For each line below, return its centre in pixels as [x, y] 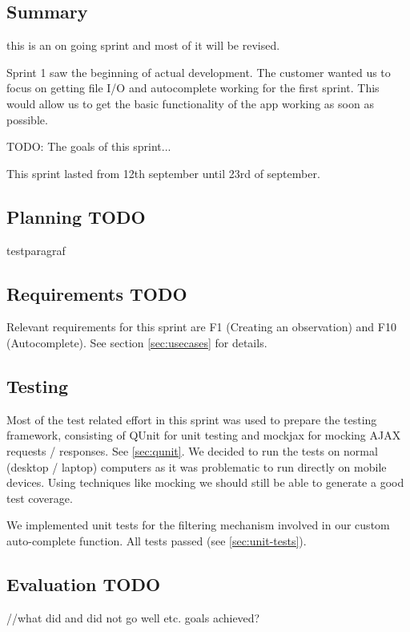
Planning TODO [76, 216]
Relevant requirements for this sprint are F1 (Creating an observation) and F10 [201, 327]
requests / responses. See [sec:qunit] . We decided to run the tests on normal [192, 450]
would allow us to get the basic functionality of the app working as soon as [190, 103]
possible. [27, 119]
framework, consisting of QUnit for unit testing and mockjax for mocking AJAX [204, 435]
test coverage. [40, 498]
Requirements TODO [97, 293]
